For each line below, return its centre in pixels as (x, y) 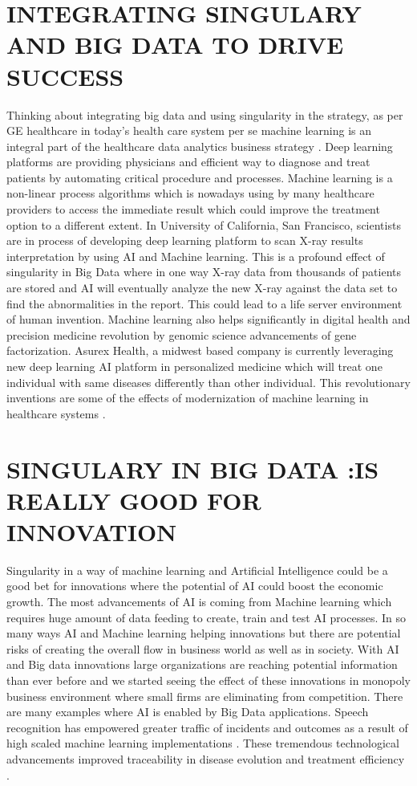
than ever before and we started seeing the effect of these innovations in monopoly (208, 680)
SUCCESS (65, 76)
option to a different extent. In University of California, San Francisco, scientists (204, 224)
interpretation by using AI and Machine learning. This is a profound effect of (196, 256)
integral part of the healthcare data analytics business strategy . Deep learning (200, 146)
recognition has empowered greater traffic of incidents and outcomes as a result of (207, 727)
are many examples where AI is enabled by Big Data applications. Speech (188, 712)
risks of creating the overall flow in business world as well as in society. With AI (203, 648)
